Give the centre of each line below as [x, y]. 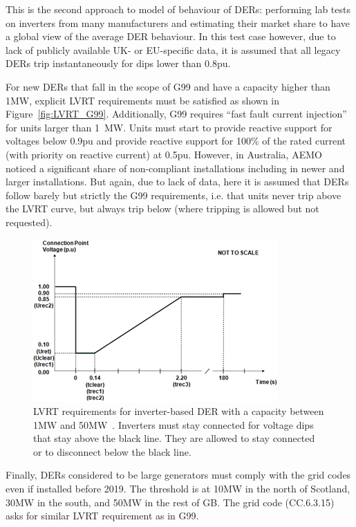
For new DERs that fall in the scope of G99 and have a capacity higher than [168, 86]
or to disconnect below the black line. [112, 451]
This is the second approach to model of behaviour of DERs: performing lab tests [178, 9]
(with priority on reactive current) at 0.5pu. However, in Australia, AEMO [164, 154]
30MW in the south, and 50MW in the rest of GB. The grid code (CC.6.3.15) [170, 502]
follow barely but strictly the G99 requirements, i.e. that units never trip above [174, 195]
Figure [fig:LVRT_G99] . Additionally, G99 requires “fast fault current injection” [176, 114]
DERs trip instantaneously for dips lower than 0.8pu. [118, 63]
